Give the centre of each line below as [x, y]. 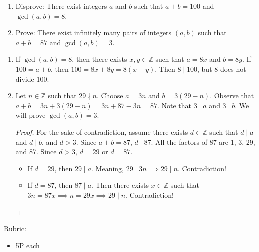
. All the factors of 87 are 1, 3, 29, [203, 141]
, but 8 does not [222, 69]
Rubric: [15, 228]
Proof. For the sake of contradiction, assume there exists [102, 131]
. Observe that [232, 96]
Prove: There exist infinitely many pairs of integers [94, 33]
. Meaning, [108, 168]
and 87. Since [36, 151]
